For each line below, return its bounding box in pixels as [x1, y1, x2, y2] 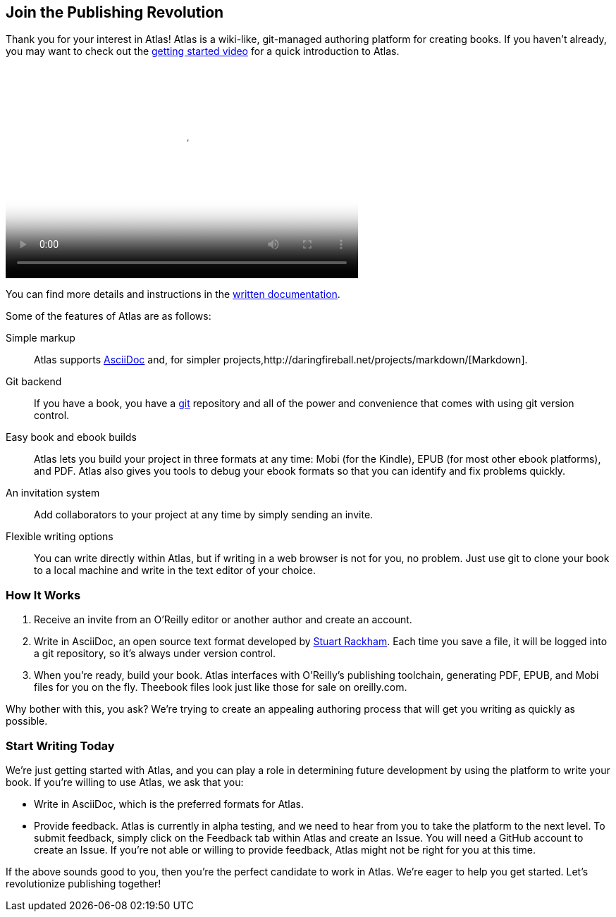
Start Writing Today [6, 738, 115, 753]
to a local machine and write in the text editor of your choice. [34, 564, 316, 577]
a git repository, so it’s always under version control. [34, 647, 276, 660]
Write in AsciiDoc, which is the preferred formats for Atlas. [34, 797, 304, 810]
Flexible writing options [6, 530, 113, 543]
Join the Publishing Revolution [6, 4, 224, 21]
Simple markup [6, 332, 75, 344]
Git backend [6, 375, 62, 388]
